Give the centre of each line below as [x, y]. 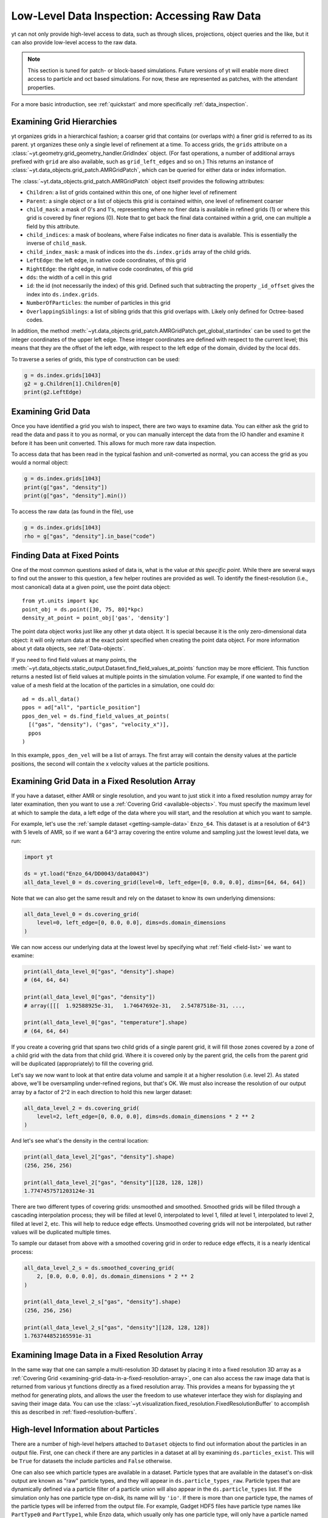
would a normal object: [40, 463]
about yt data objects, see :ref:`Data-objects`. [68, 648]
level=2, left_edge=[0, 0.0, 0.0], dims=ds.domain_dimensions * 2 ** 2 [146, 1116]
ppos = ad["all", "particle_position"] [81, 708]
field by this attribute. [53, 226]
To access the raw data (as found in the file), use [72, 512]
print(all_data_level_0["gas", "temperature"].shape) [106, 1023]
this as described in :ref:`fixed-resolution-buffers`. [74, 1412]
